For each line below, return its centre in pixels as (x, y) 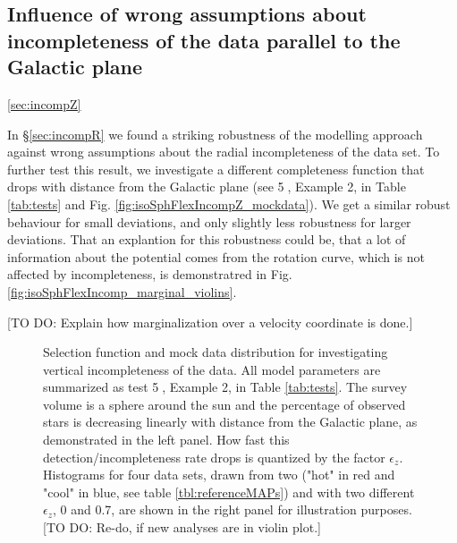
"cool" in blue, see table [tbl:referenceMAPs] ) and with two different (229, 492)
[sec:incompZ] (44, 103)
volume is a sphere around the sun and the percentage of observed (224, 404)
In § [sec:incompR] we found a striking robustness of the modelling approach (215, 134)
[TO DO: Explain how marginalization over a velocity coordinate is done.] (210, 322)
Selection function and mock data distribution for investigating (216, 352)
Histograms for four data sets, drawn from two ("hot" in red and (219, 475)
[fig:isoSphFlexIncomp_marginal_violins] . (122, 291)
